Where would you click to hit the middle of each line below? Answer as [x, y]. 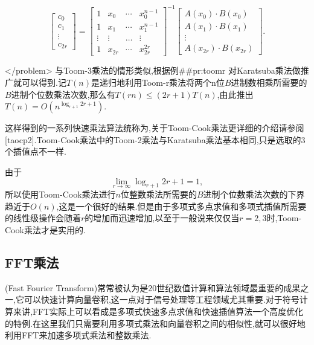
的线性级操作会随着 [43, 218]
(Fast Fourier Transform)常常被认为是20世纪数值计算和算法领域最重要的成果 [153, 287]
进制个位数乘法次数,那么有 [63, 94]
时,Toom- [284, 218]
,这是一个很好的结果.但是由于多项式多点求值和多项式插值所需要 [181, 206]
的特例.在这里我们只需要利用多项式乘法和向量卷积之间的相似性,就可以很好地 [155, 323]
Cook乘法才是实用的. [45, 230]
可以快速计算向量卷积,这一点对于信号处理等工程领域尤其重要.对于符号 [162, 299]
